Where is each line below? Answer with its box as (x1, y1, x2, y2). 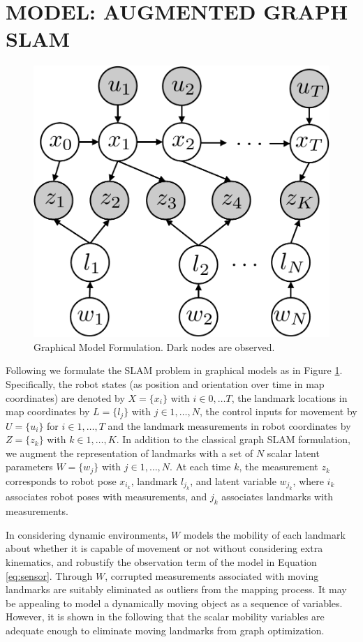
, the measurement (239, 459, 318, 474)
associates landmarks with (221, 489, 334, 504)
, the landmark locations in (231, 390, 348, 405)
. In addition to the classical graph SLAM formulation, (116, 432, 350, 447)
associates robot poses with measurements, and (6, 489, 207, 504)
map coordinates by (6, 404, 90, 419)
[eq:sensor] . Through (6, 568, 93, 583)
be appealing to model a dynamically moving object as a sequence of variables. (6, 595, 343, 610)
